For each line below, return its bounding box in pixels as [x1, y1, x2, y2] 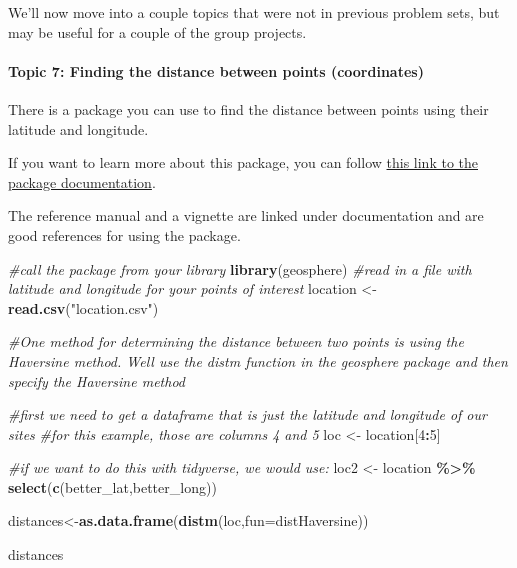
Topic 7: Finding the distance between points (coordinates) [8, 60, 424, 81]
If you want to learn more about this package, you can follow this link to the [8, 152, 479, 173]
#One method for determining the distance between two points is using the [8, 331, 464, 352]
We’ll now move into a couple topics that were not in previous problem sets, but [8, 2, 500, 22]
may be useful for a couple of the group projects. [8, 21, 307, 42]
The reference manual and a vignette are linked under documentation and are [8, 205, 484, 226]
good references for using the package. [8, 224, 241, 245]
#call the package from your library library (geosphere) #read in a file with [8, 258, 472, 279]
